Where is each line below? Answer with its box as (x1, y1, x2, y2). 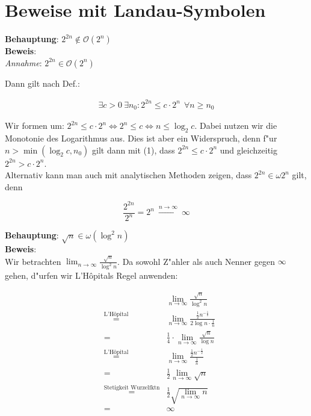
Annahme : (5, 56, 42, 69)
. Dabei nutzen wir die (194, 119, 277, 132)
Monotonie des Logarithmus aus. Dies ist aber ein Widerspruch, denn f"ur (5, 132, 277, 144)
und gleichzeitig (220, 143, 277, 156)
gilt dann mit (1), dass (92, 143, 175, 156)
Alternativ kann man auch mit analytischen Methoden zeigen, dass (5, 169, 252, 181)
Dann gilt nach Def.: (5, 76, 80, 89)
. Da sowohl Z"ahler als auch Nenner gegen (117, 255, 275, 267)
